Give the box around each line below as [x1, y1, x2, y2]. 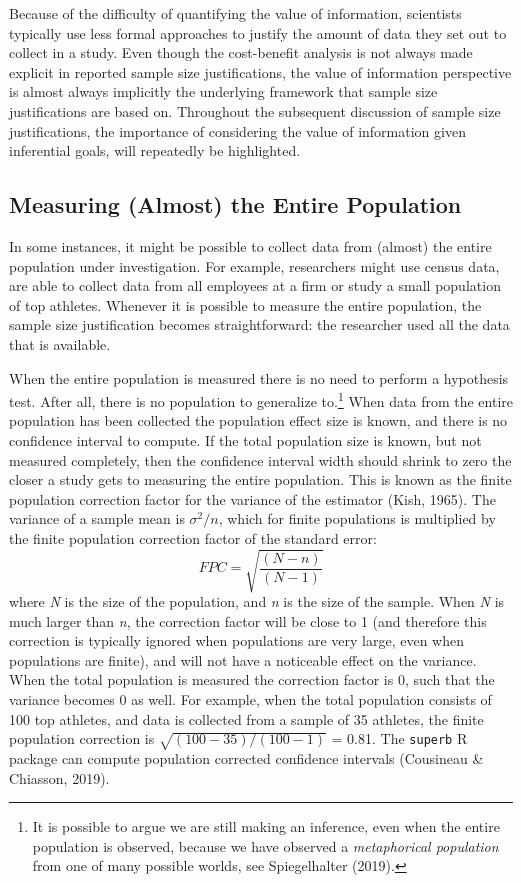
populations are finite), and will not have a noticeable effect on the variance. [9, 649, 477, 670]
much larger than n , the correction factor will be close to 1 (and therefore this [9, 610, 487, 631]
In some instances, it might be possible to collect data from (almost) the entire [9, 235, 492, 256]
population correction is [9, 728, 155, 749]
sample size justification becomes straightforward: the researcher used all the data [9, 314, 510, 335]
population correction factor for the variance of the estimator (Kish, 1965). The [9, 488, 496, 509]
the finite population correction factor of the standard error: [9, 527, 377, 548]
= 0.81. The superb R [331, 728, 468, 749]
